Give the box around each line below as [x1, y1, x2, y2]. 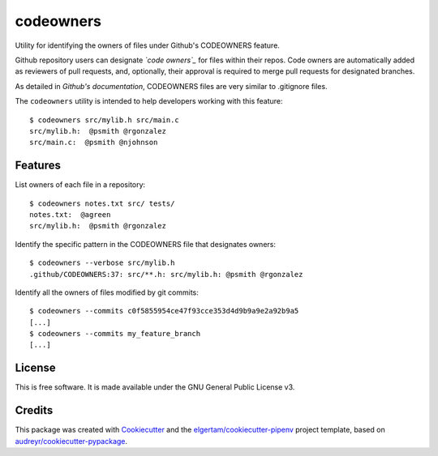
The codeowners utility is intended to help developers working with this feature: [15, 96, 283, 106]
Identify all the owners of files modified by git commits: [15, 288, 199, 297]
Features [15, 159, 61, 173]
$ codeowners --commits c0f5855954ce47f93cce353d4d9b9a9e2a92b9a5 [29, 306, 299, 316]
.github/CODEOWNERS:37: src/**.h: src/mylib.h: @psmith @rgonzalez [29, 270, 303, 279]
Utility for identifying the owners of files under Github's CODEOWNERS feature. [15, 40, 280, 50]
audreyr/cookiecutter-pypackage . [15, 436, 128, 445]
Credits [15, 403, 54, 417]
